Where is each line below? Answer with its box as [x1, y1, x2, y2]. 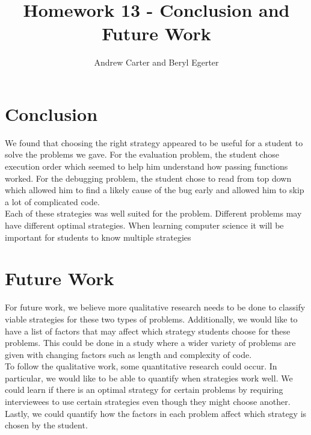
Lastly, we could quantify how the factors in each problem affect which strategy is [5, 407, 307, 419]
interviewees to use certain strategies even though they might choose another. [5, 395, 291, 408]
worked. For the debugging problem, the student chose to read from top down [5, 171, 292, 184]
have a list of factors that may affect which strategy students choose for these [5, 324, 291, 337]
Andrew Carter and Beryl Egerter [94, 56, 219, 69]
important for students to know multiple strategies [5, 230, 191, 243]
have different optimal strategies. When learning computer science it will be [5, 219, 284, 231]
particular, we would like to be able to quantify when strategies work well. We [5, 371, 293, 384]
